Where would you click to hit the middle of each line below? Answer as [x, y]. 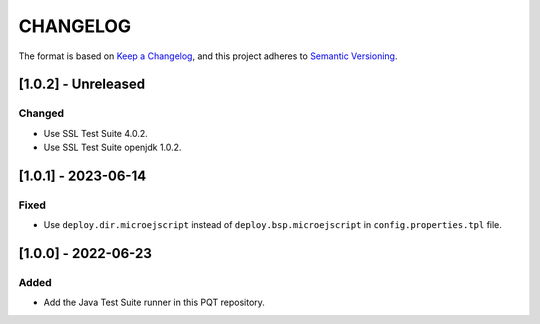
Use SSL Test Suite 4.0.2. [96, 133]
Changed [41, 113]
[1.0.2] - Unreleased [81, 84]
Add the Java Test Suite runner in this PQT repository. [154, 302]
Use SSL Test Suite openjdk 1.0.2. [112, 147]
